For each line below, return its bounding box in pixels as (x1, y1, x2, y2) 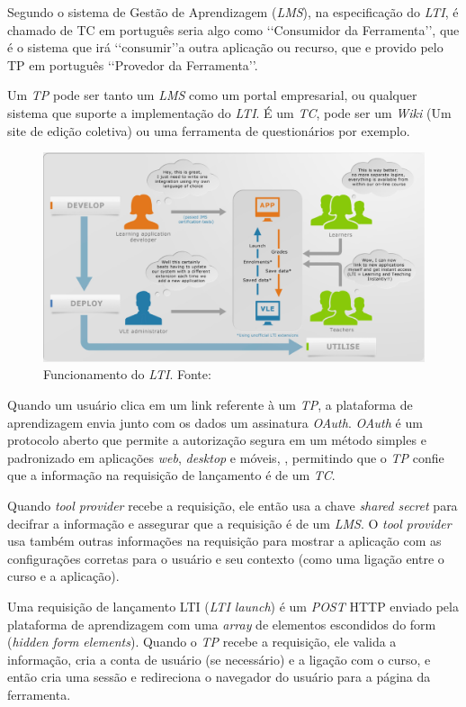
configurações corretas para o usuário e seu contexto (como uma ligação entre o (7, 548, 444, 567)
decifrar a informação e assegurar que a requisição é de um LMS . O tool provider (7, 513, 452, 532)
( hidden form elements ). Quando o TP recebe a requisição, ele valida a (7, 632, 397, 651)
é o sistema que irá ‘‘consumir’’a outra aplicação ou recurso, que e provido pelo (7, 38, 444, 57)
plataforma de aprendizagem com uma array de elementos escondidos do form (7, 614, 436, 633)
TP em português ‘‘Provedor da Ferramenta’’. (7, 55, 258, 74)
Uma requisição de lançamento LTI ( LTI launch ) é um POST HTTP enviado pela (7, 596, 459, 615)
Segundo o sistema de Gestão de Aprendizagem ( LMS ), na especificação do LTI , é (7, 3, 459, 21)
